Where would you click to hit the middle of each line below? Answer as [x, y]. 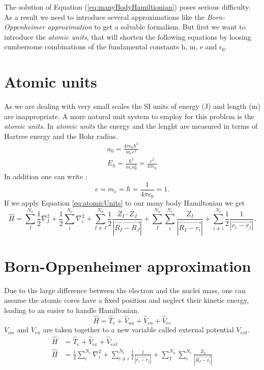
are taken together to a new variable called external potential [138, 330]
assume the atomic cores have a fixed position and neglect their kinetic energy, [127, 300]
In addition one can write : [46, 176]
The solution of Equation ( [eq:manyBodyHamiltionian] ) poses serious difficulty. [127, 7]
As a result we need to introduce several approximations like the [104, 17]
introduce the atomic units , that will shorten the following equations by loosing [128, 36]
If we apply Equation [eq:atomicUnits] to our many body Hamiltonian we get [125, 203]
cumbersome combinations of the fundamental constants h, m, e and [111, 47]
